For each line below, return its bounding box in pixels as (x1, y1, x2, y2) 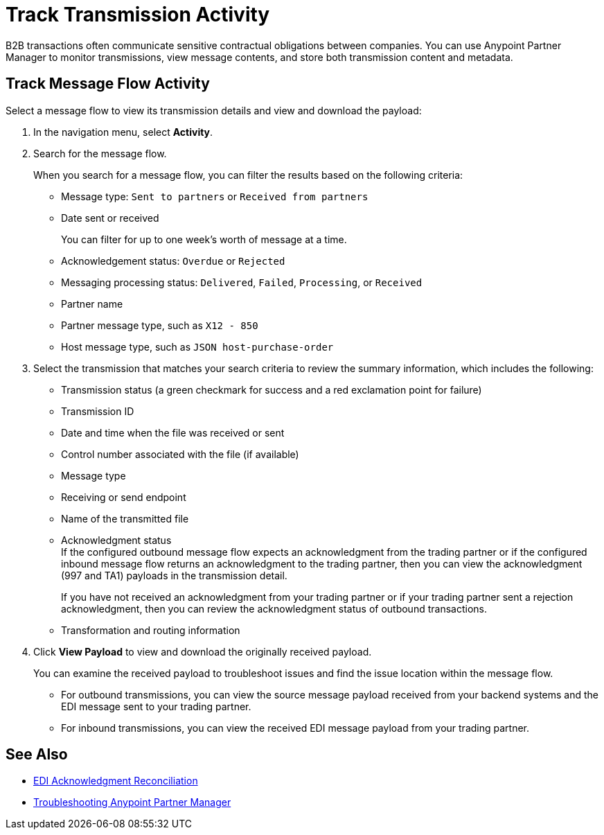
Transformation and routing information (61, 624, 240, 636)
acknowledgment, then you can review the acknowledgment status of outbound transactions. (61, 602, 487, 615)
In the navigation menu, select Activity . (33, 125, 213, 138)
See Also (6, 746, 68, 764)
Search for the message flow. (33, 147, 167, 159)
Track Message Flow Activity (6, 75, 210, 93)
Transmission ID (61, 405, 134, 417)
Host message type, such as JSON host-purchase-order (61, 340, 334, 353)
